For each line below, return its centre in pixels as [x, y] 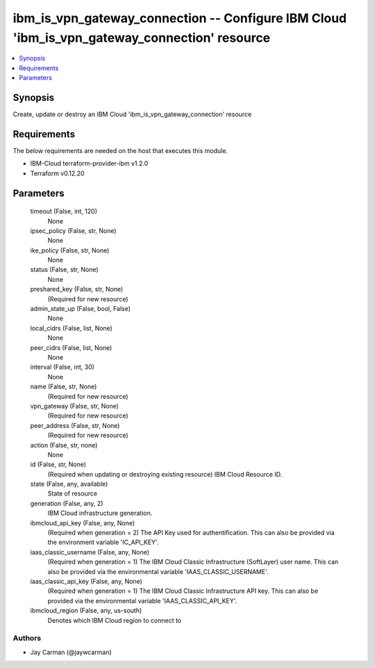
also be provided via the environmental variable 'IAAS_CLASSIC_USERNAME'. [158, 571]
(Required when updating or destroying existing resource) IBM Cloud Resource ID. [165, 474]
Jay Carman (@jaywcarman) [71, 652]
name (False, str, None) [64, 387]
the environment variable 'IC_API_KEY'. [103, 542]
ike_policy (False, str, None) [70, 250]
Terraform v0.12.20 [57, 173]
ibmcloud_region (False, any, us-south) [86, 611]
